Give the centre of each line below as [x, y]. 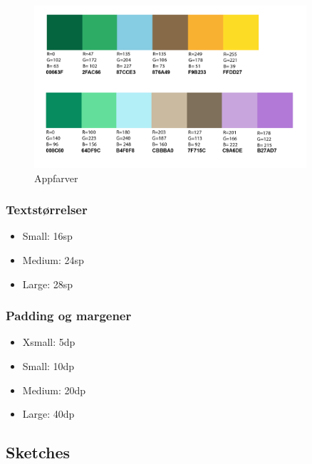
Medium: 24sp [53, 260]
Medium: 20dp [54, 390]
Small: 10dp [48, 366]
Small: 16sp [47, 236]
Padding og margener [69, 316]
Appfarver [56, 178]
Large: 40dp [48, 414]
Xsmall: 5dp [49, 342]
